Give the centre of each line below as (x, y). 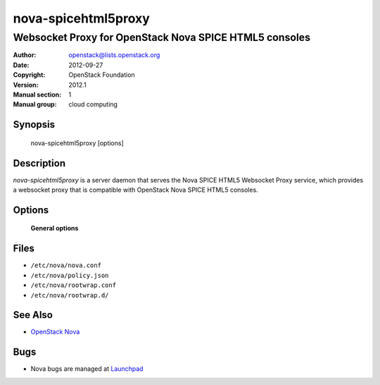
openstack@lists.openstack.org (114, 55)
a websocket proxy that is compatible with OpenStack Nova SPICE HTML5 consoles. (135, 190)
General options (55, 228)
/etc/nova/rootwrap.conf (73, 285)
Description (39, 163)
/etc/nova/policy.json (70, 275)
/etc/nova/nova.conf (66, 265)
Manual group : (35, 104)
